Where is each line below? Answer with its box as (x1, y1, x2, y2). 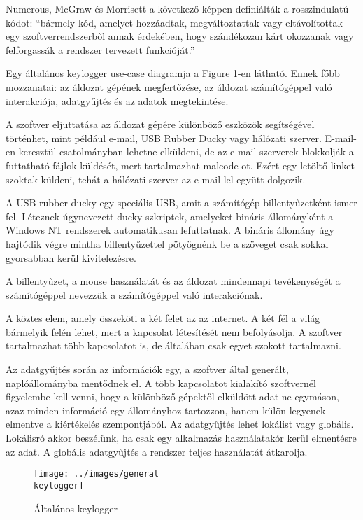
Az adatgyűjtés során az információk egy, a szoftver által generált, (6, 362, 289, 377)
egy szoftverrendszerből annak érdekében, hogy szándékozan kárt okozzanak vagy (6, 29, 354, 43)
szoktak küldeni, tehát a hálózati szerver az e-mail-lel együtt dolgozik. (6, 171, 306, 186)
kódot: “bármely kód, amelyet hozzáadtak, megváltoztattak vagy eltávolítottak (6, 15, 343, 29)
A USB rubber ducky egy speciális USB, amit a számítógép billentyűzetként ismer (6, 195, 357, 210)
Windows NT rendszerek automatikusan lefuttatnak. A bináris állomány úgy (6, 223, 334, 237)
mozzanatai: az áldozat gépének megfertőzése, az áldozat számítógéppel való (6, 79, 332, 94)
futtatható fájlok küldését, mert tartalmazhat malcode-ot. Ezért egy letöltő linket (6, 157, 355, 172)
